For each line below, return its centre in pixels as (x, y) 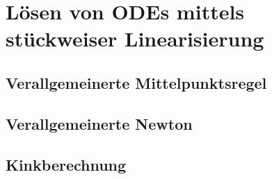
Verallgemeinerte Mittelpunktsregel (136, 82)
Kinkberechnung (66, 164)
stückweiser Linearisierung (135, 39)
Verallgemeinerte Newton (99, 123)
